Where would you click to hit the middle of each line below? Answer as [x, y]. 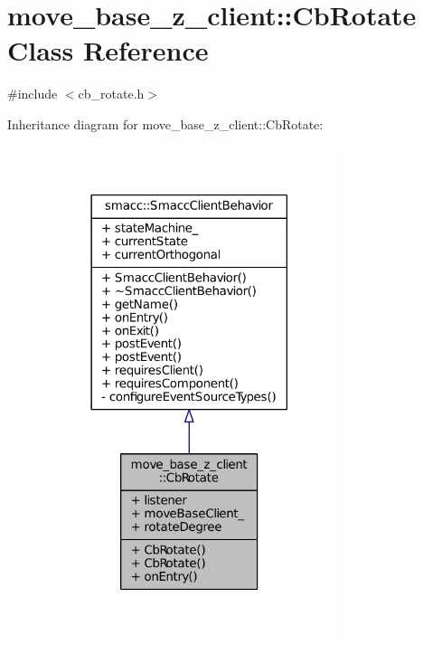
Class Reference [108, 50]
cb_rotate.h [111, 94]
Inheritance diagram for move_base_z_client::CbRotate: [165, 123]
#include [33, 94]
